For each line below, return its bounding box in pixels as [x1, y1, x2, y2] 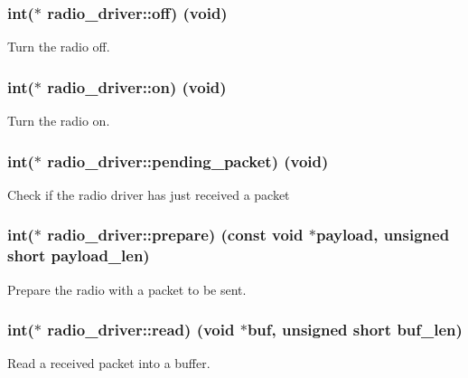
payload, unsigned [315, 223, 450, 246]
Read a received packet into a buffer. [7, 354, 211, 373]
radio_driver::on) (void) [47, 75, 227, 98]
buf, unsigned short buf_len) [247, 318, 463, 341]
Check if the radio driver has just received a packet [7, 184, 290, 203]
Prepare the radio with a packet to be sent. [7, 279, 247, 298]
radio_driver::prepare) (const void [47, 223, 304, 246]
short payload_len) [7, 244, 150, 267]
